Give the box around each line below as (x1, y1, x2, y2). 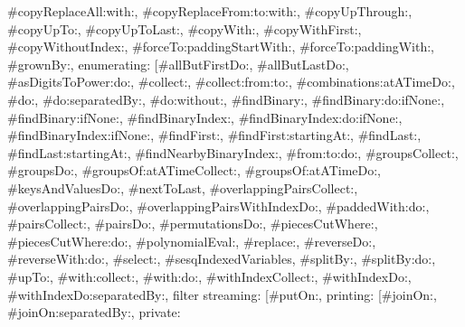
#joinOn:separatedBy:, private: (7, 303, 181, 322)
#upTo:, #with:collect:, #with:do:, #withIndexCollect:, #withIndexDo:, (7, 266, 412, 285)
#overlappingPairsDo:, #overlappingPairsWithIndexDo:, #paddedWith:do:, (7, 196, 430, 215)
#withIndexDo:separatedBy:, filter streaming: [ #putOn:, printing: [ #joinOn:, (7, 285, 437, 304)
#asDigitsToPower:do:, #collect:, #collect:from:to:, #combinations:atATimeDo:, (7, 72, 455, 91)
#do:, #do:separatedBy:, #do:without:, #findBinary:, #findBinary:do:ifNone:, (7, 89, 445, 108)
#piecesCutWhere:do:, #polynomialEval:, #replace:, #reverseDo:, (7, 231, 376, 250)
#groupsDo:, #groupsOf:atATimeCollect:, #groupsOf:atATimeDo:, (7, 161, 381, 180)
